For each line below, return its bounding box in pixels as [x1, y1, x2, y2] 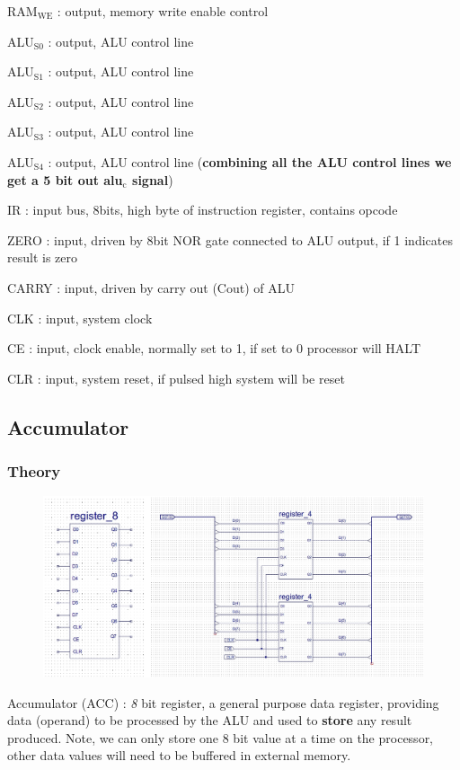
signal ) [132, 170, 173, 189]
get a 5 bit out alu [7, 170, 123, 189]
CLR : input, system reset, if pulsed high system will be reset [7, 368, 345, 387]
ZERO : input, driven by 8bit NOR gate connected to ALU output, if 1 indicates [7, 230, 453, 249]
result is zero [7, 248, 77, 267]
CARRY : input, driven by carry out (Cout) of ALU [7, 278, 296, 296]
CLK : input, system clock [7, 308, 153, 327]
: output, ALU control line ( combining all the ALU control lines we [48, 152, 452, 171]
